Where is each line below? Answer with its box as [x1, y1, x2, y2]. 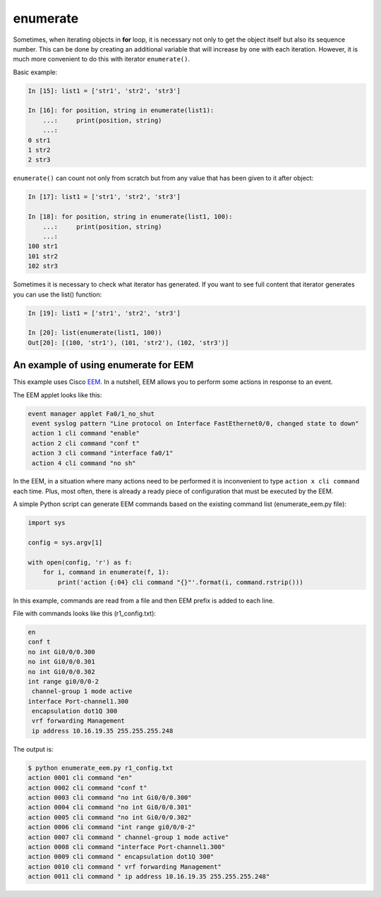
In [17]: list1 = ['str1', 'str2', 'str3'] [28, 193, 181, 201]
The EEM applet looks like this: [13, 390, 102, 399]
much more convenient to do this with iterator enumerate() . [13, 55, 190, 64]
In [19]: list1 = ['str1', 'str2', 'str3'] [28, 309, 181, 317]
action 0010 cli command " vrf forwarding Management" [28, 862, 222, 871]
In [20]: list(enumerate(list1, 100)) [28, 329, 162, 337]
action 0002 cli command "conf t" [28, 783, 147, 792]
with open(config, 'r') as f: [28, 558, 133, 566]
